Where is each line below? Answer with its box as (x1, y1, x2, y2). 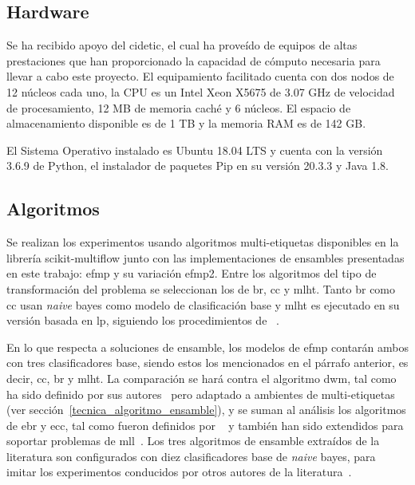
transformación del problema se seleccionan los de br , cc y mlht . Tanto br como (6, 280, 396, 297)
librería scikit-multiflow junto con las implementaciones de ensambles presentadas (6, 249, 405, 266)
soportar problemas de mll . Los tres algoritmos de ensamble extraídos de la (6, 432, 380, 449)
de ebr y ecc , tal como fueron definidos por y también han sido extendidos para (6, 416, 404, 433)
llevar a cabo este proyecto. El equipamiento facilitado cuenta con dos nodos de (6, 68, 394, 85)
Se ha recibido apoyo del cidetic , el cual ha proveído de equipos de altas (6, 37, 358, 53)
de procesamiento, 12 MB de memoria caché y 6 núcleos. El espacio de (6, 99, 351, 116)
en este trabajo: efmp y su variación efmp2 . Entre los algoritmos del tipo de (6, 265, 377, 282)
